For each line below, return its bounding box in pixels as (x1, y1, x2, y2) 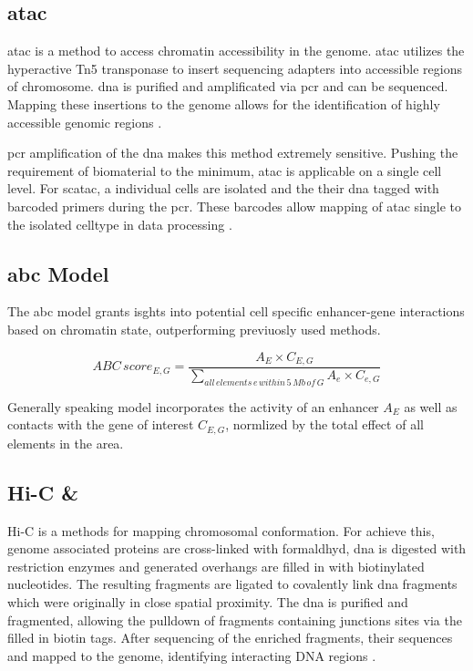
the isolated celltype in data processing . (7, 214, 232, 233)
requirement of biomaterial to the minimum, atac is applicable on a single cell (7, 160, 442, 180)
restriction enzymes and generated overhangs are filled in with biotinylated (7, 556, 425, 575)
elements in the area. (7, 433, 124, 452)
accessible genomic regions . (7, 112, 162, 131)
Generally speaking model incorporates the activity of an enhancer (7, 397, 379, 416)
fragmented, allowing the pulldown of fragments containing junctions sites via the (7, 610, 462, 629)
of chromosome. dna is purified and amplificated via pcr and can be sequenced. (7, 77, 448, 96)
